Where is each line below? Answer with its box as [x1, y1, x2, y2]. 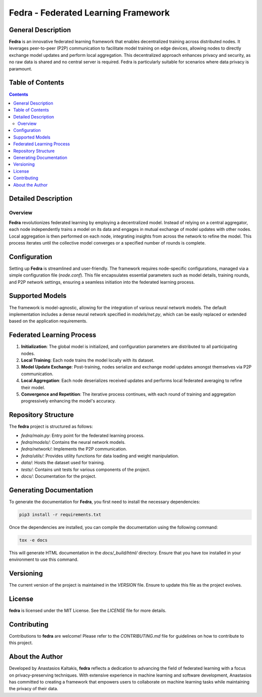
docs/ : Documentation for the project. [21, 473, 97, 479]
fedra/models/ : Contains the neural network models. [21, 439, 126, 445]
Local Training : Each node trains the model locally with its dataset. [21, 357, 155, 363]
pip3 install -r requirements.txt [19, 512, 101, 517]
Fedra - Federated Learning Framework [9, 7, 170, 18]
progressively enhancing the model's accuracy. [21, 398, 116, 404]
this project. [9, 640, 33, 646]
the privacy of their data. [9, 686, 58, 692]
